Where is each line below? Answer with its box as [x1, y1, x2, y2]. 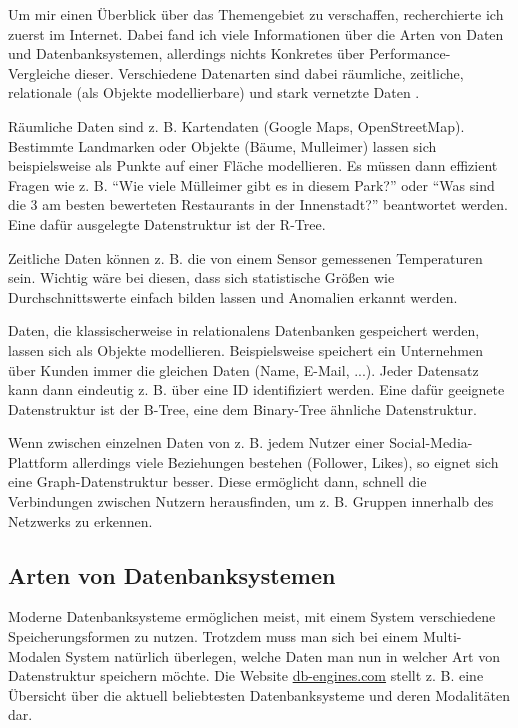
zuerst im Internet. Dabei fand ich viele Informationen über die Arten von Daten [8, 23, 504, 44]
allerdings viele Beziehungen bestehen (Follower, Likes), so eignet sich [72, 451, 499, 472]
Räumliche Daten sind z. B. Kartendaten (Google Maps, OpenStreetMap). [8, 115, 465, 136]
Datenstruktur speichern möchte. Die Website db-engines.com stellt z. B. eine [8, 665, 484, 686]
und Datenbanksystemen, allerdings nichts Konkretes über [8, 43, 365, 64]
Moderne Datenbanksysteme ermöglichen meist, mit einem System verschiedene [8, 606, 496, 627]
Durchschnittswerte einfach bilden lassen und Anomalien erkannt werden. [8, 286, 458, 307]
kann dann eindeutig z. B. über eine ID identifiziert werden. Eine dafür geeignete [8, 379, 505, 400]
